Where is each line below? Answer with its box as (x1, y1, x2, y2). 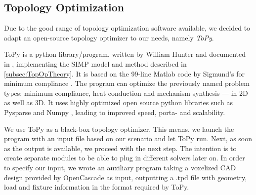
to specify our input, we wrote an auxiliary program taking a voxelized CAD (4, 162, 236, 172)
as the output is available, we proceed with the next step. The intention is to (4, 143, 237, 153)
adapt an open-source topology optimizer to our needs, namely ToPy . (4, 32, 214, 42)
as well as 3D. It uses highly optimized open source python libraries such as (4, 97, 233, 108)
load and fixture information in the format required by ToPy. (4, 182, 189, 192)
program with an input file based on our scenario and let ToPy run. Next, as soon (4, 133, 253, 144)
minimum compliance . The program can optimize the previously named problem (4, 78, 250, 88)
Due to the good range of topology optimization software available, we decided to (4, 23, 251, 33)
